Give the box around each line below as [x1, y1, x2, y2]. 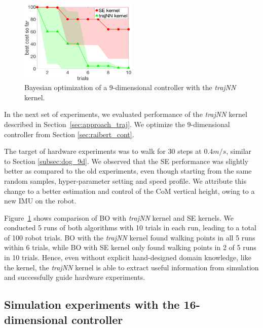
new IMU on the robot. [4, 195, 77, 206]
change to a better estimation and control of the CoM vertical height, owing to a [4, 185, 255, 196]
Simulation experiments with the [4, 297, 180, 312]
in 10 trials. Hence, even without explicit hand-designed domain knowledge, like [4, 252, 251, 263]
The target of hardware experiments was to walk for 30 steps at [4, 146, 202, 156]
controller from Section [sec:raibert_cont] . [4, 129, 134, 139]
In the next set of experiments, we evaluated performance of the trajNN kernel [4, 109, 247, 119]
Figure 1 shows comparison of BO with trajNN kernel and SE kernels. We [4, 212, 234, 223]
